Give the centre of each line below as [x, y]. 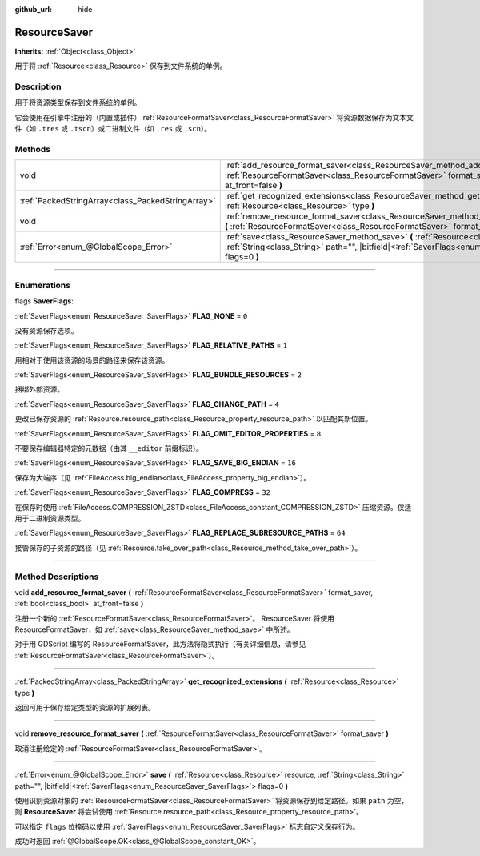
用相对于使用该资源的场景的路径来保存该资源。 [92, 360]
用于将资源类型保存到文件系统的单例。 [78, 102]
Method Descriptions [57, 577]
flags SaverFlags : [44, 301]
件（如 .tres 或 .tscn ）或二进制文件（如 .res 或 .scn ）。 [113, 129]
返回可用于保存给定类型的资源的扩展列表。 [85, 708]
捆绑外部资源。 [39, 389]
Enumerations [43, 285]
